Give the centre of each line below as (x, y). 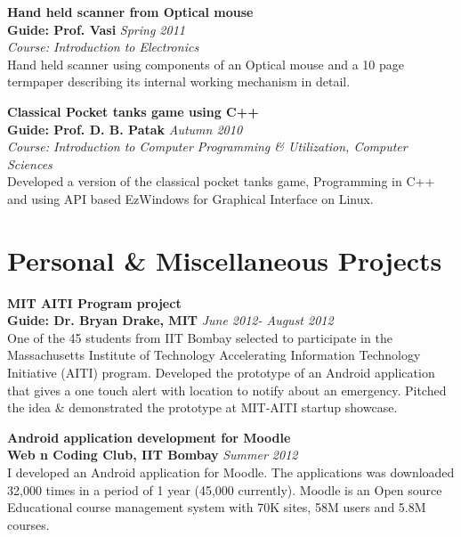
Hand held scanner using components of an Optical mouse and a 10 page (206, 64)
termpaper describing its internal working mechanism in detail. (179, 81)
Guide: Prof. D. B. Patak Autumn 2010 (125, 129)
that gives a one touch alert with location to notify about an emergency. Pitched (227, 390)
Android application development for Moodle (149, 437)
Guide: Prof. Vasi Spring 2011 (96, 29)
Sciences (30, 163)
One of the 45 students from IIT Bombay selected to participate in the (200, 337)
